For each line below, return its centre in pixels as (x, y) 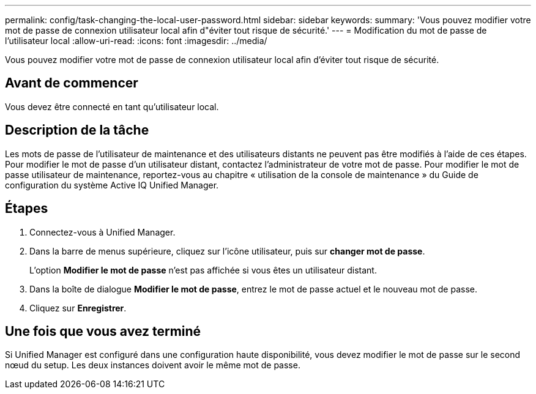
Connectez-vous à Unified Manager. (102, 232)
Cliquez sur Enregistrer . (78, 308)
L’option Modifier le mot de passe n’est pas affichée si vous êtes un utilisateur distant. (203, 270)
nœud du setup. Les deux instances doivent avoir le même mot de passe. (153, 365)
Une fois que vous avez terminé (103, 331)
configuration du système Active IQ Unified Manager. (112, 185)
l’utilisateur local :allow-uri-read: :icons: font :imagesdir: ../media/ (136, 41)
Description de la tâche (77, 130)
